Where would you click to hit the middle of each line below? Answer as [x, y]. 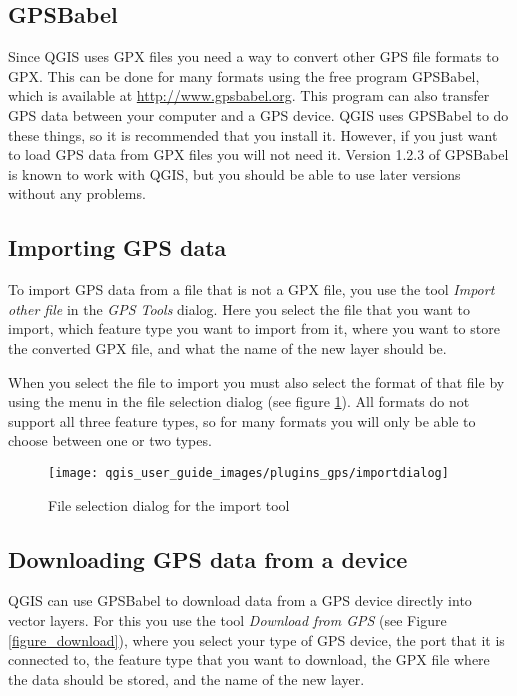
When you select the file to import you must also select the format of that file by [256, 381]
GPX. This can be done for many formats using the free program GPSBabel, [244, 75]
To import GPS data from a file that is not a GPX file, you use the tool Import [251, 289]
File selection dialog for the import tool [169, 504]
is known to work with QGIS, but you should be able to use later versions [234, 173]
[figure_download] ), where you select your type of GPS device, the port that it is [256, 639]
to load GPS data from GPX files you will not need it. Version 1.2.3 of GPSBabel [258, 154]
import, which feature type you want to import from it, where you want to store [254, 328]
